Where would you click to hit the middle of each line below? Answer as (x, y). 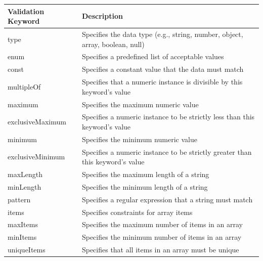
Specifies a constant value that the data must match (163, 69)
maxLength (25, 174)
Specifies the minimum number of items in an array (162, 237)
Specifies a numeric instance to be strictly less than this (168, 117)
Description (102, 16)
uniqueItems (27, 250)
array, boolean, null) (113, 44)
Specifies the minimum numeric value (139, 139)
